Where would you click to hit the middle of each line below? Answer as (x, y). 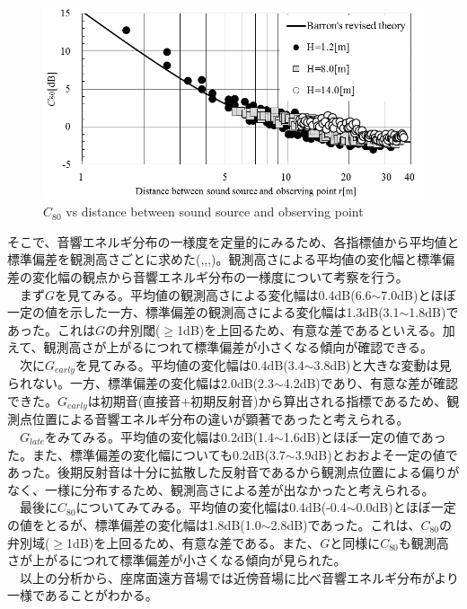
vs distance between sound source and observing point (215, 212)
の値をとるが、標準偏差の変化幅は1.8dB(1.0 (134, 524)
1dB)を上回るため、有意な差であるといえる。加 (316, 329)
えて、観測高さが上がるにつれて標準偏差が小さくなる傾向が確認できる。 (220, 347)
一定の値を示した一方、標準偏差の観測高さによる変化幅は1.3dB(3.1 (203, 312)
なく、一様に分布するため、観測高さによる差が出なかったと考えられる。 (221, 489)
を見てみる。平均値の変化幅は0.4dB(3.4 (189, 364)
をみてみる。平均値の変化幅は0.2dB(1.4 (159, 436)
